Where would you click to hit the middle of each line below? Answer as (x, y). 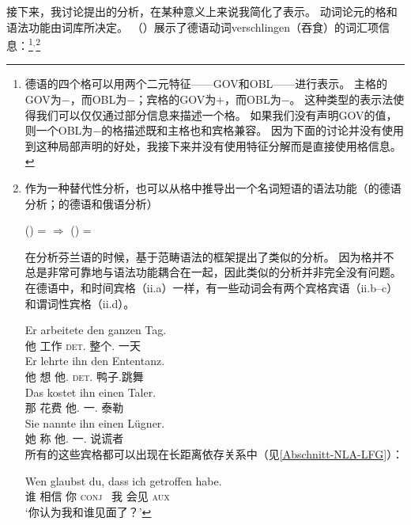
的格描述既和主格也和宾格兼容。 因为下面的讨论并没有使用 (253, 130)
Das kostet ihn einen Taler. (90, 392)
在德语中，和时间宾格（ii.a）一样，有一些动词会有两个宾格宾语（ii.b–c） (211, 287)
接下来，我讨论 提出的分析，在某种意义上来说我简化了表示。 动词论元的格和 (202, 11)
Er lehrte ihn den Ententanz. (95, 361)
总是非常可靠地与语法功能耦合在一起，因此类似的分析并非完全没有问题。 (213, 272)
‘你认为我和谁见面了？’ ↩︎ (88, 511)
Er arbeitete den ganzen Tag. (96, 330)
